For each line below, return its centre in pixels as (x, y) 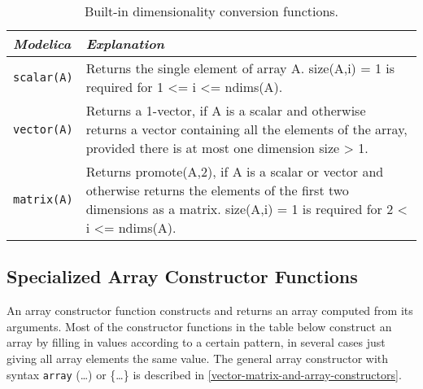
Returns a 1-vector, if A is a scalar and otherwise (226, 110)
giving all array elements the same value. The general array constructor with (198, 358)
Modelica (42, 44)
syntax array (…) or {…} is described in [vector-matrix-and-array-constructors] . (204, 374)
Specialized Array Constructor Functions (182, 276)
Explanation (125, 44)
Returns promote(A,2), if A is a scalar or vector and (235, 171)
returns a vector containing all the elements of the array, (246, 129)
